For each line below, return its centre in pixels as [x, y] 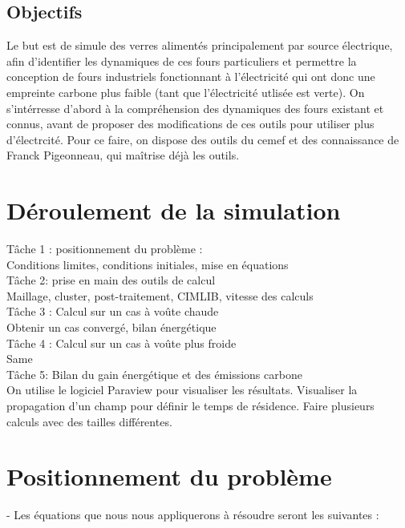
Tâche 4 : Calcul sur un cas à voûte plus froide [121, 343]
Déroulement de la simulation [174, 210]
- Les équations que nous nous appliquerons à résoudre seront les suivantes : [193, 515]
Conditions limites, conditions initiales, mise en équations [148, 264]
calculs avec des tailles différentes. [89, 421]
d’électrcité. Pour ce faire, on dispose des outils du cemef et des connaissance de [203, 139]
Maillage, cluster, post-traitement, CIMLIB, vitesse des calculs [160, 295]
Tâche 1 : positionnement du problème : [105, 249]
